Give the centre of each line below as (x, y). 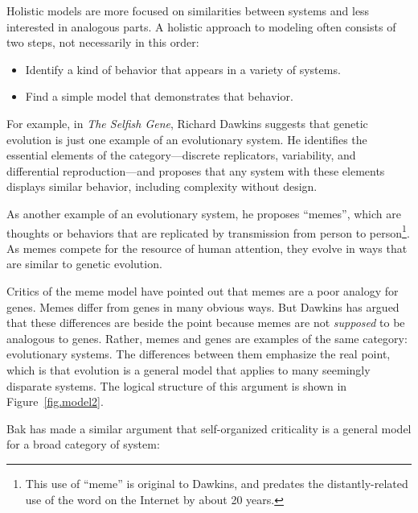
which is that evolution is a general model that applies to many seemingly (189, 369)
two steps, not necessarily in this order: (103, 42)
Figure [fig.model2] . (55, 401)
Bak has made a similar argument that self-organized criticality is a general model (209, 428)
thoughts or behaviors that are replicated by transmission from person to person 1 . (208, 231)
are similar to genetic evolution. (84, 264)
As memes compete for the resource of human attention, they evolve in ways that (207, 248)
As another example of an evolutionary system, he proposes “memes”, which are (204, 213)
